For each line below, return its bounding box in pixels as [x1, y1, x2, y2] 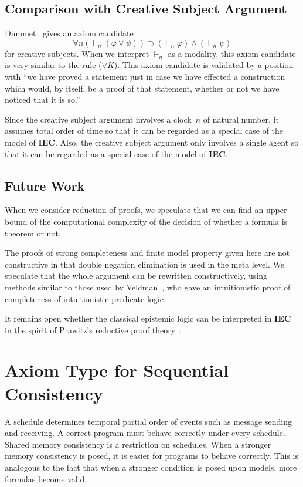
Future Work [5, 176, 85, 194]
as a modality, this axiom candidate [168, 47, 296, 59]
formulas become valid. [5, 472, 87, 485]
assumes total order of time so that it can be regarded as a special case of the [5, 124, 284, 137]
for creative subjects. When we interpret [5, 47, 149, 59]
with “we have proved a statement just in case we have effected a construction [5, 70, 285, 82]
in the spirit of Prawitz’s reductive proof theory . [5, 323, 182, 336]
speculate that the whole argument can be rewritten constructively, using [5, 269, 267, 282]
